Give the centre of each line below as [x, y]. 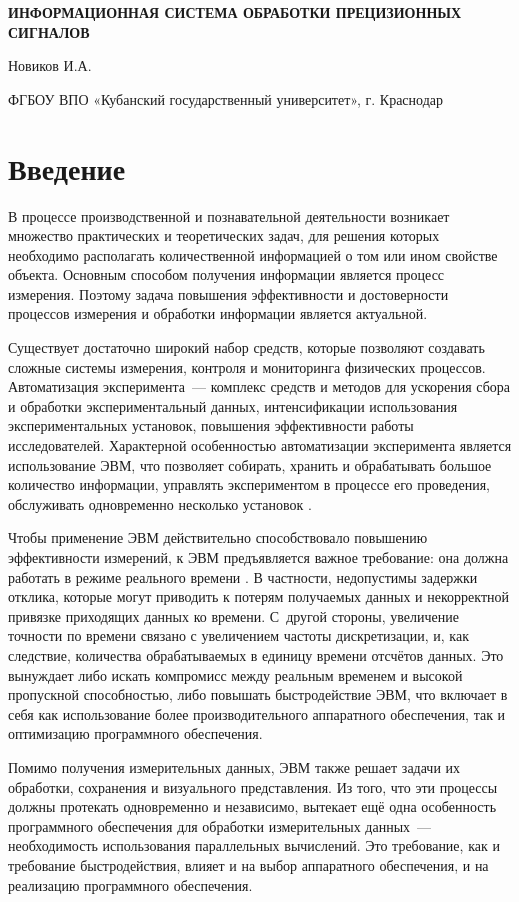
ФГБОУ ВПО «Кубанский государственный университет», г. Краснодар [225, 98]
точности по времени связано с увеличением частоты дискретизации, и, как [238, 635]
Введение [67, 167]
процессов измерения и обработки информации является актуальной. [218, 313]
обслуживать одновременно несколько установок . [160, 503]
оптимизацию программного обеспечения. [135, 733]
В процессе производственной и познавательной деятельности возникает [229, 215]
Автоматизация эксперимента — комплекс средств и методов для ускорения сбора [259, 386]
